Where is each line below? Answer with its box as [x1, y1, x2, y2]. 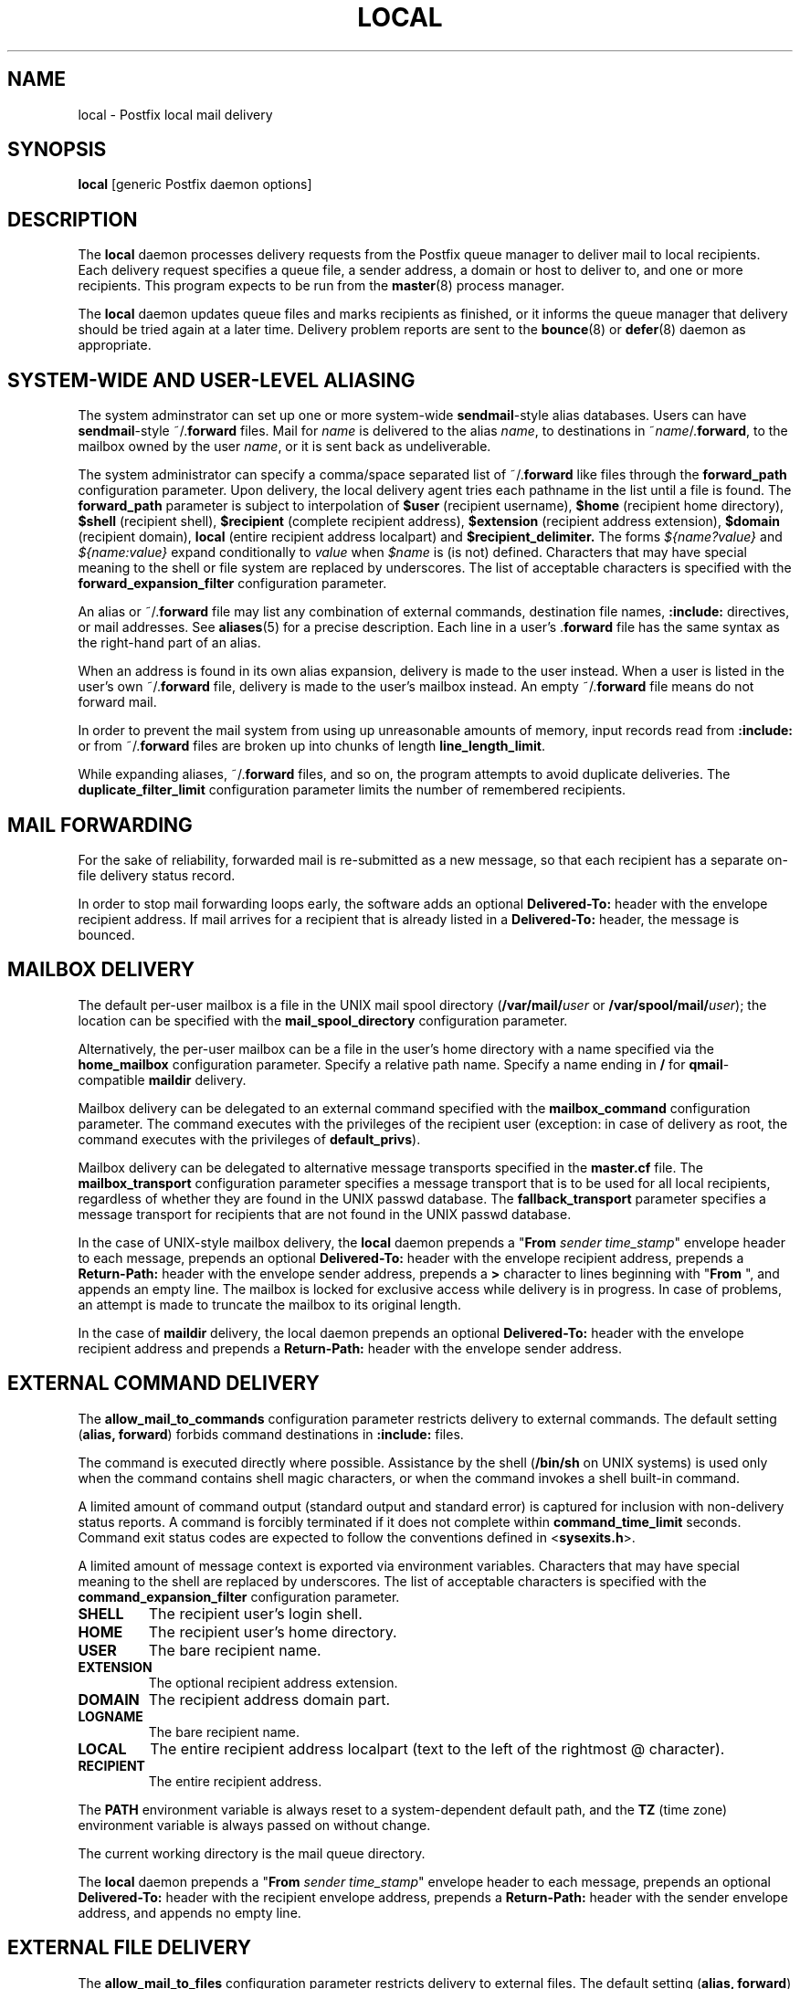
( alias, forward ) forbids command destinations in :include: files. [78, 1426, 464, 1442]
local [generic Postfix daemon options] [78, 176, 312, 193]
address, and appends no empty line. [78, 1904, 301, 1921]
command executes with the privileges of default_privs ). [78, 1131, 421, 1147]
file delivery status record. [78, 867, 236, 883]
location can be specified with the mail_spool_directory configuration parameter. [78, 1012, 568, 1028]
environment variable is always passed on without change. [78, 1816, 431, 1833]
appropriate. [78, 337, 152, 353]
